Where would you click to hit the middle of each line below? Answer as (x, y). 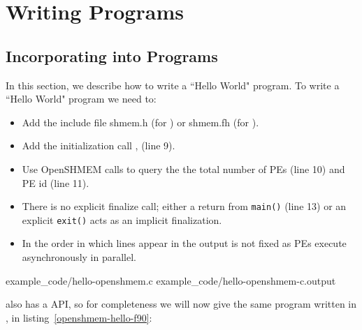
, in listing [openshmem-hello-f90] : (79, 317)
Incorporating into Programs (112, 55)
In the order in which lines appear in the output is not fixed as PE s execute (184, 243)
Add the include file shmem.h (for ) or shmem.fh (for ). (140, 122)
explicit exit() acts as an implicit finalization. (122, 219)
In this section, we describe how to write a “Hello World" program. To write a (173, 85)
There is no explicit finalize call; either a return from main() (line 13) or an (184, 206)
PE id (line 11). (56, 182)
